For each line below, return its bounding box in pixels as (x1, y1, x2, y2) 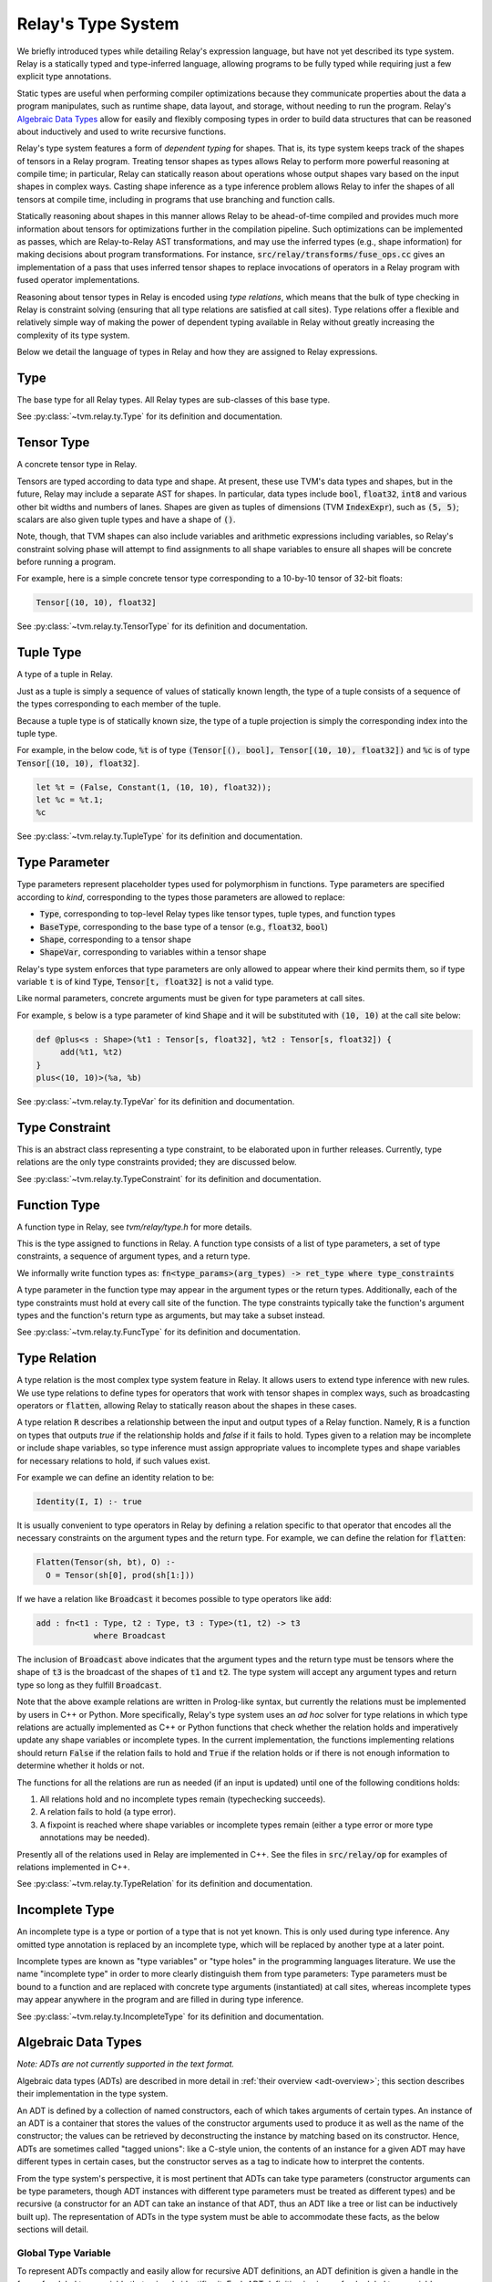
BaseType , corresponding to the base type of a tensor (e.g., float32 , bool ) (39, 921, 328, 932)
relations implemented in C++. (16, 1861, 131, 1872)
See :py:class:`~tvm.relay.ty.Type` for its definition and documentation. (16, 411, 282, 422)
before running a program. (16, 557, 117, 568)
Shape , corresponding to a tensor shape (39, 934, 191, 945)
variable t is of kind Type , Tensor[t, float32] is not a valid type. (16, 977, 274, 988)
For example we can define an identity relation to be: (16, 1471, 214, 1482)
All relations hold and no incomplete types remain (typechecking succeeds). (39, 1794, 326, 1805)
